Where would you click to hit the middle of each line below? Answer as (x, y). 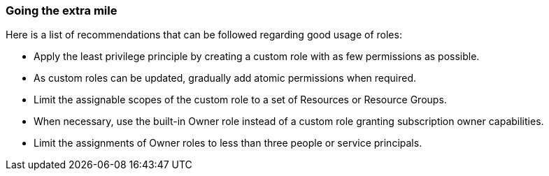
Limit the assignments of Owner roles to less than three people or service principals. (228, 143)
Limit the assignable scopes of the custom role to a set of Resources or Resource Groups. (240, 100)
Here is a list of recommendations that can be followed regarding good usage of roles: (204, 35)
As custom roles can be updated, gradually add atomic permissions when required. (225, 78)
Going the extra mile (62, 10)
